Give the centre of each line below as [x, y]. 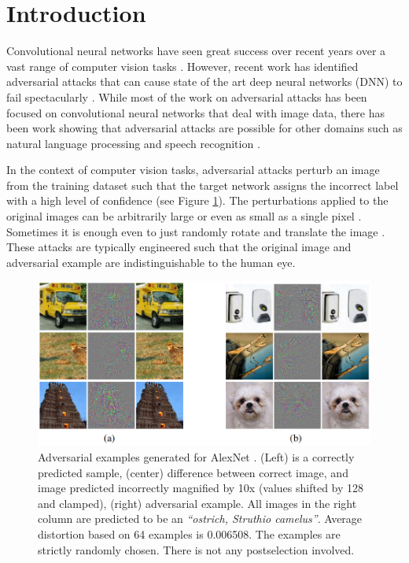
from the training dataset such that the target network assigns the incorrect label [203, 185]
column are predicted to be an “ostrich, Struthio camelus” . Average [200, 519]
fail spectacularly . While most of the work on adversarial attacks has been [187, 96]
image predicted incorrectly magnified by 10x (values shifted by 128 [201, 488]
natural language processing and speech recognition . [133, 143]
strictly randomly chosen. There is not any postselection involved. [196, 549]
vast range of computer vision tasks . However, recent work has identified [182, 66]
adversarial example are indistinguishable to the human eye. [151, 262]
